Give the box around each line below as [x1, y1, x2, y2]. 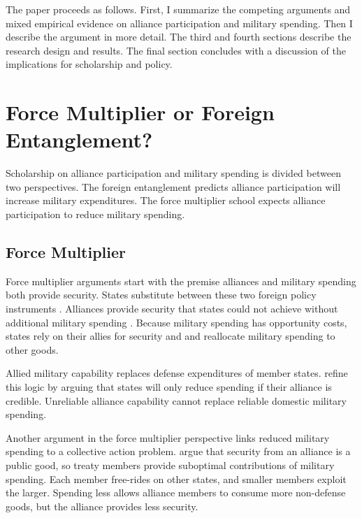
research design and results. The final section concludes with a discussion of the [6, 43, 346, 57]
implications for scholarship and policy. [6, 57, 173, 71]
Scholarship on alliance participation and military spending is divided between [6, 166, 341, 180]
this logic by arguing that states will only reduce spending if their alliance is [6, 380, 332, 394]
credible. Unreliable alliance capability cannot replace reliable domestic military [6, 393, 347, 408]
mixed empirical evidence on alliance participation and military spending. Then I [6, 15, 353, 30]
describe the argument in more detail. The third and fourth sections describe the [6, 29, 352, 44]
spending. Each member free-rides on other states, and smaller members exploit [6, 471, 347, 486]
